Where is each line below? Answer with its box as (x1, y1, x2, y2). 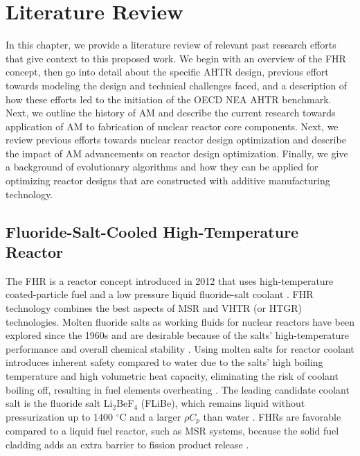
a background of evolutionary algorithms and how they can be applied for (6, 159, 318, 174)
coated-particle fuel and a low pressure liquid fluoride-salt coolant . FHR (6, 287, 314, 301)
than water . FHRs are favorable (203, 409, 341, 423)
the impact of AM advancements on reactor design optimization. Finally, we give (6, 146, 348, 160)
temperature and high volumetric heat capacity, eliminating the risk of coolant (6, 369, 339, 383)
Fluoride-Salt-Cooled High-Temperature (6, 220, 299, 242)
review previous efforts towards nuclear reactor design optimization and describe (6, 132, 346, 147)
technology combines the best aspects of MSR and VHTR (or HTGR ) (6, 301, 303, 315)
